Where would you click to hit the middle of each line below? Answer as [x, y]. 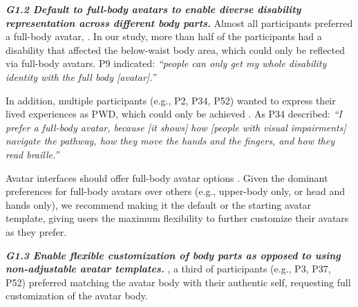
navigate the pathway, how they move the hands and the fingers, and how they [170, 141]
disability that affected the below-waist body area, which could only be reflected [176, 49]
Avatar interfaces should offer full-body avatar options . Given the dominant [167, 177]
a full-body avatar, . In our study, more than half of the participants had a [164, 36]
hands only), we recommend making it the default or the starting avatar [159, 204]
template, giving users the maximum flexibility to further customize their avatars [177, 218]
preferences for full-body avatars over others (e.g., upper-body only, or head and [175, 191]
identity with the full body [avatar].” [81, 76]
